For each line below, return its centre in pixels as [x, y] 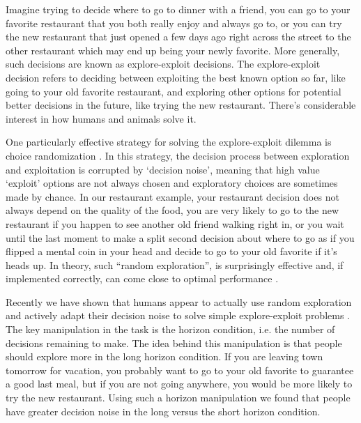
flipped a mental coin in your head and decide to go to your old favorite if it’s [171, 251]
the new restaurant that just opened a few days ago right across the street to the [178, 37]
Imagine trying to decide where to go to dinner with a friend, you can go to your [178, 9]
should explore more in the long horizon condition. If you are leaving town [164, 356]
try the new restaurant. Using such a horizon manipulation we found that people [178, 398]
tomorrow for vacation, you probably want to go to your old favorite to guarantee [180, 370]
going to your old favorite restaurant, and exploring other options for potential [174, 91]
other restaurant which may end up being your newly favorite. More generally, [173, 50]
